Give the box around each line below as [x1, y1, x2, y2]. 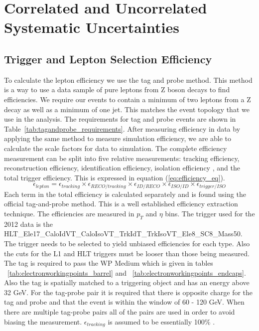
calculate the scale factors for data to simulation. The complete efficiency [4, 143, 227, 153]
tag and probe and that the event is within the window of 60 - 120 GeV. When [4, 297, 245, 307]
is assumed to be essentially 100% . [108, 316, 215, 327]
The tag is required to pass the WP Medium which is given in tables [4, 258, 213, 268]
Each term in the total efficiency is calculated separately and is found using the [4, 188, 246, 199]
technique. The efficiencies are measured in [4, 208, 134, 218]
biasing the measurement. [4, 316, 82, 327]
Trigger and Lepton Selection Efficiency [4, 51, 212, 66]
